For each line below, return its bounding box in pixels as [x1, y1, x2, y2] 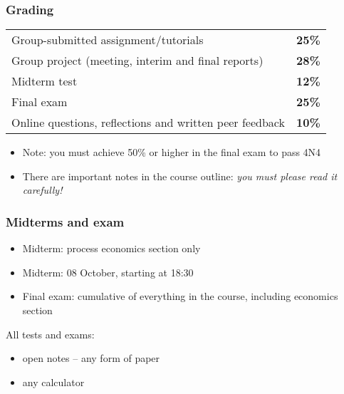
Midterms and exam [6, 212, 125, 230]
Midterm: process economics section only [22, 241, 201, 256]
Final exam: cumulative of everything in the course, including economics [22, 289, 338, 304]
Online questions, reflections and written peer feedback [11, 114, 285, 131]
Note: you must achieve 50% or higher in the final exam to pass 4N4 [22, 145, 321, 160]
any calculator [22, 374, 85, 389]
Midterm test [11, 73, 78, 90]
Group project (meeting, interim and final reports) [11, 52, 264, 69]
